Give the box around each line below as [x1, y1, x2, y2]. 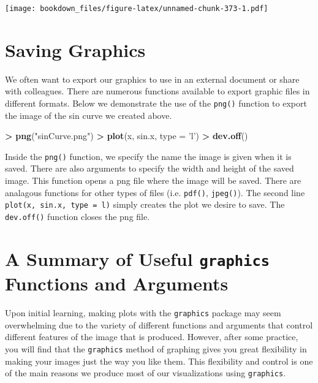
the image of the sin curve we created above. [5, 108, 172, 121]
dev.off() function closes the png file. [5, 210, 150, 222]
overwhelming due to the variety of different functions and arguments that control [5, 318, 313, 331]
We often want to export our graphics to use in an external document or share [5, 72, 300, 85]
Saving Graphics [5, 37, 146, 62]
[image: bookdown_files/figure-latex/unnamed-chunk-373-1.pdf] [5, 4, 268, 13]
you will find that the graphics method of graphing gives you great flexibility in [5, 342, 307, 355]
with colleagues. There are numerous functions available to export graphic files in [5, 85, 310, 97]
